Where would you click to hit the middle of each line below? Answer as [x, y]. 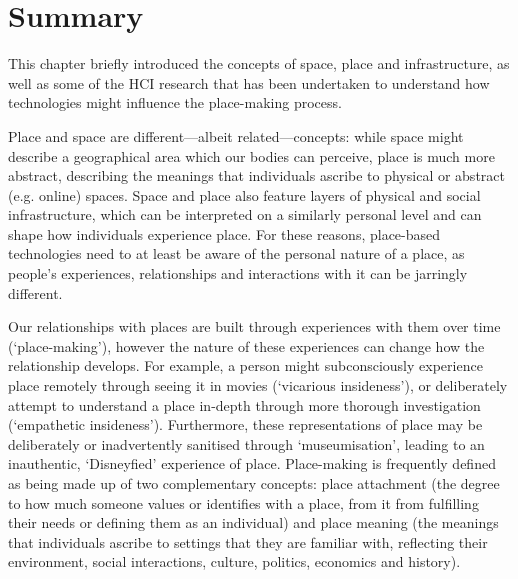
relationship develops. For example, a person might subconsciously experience [245, 365]
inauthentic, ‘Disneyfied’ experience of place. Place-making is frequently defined [252, 463]
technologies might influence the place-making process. [175, 102]
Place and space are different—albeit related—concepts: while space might [236, 135]
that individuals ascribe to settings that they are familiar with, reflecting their [248, 541]
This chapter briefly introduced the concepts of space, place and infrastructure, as [259, 63]
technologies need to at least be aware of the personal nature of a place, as [236, 253]
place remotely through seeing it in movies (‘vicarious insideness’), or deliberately [258, 385]
